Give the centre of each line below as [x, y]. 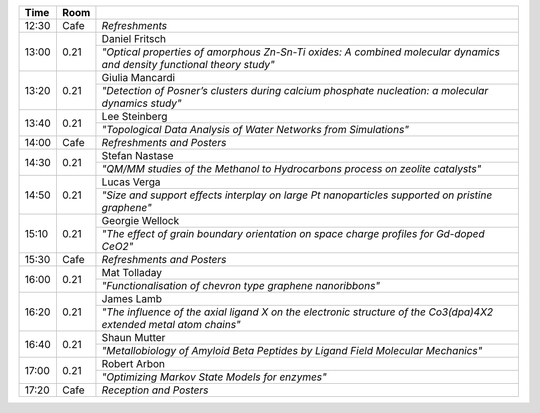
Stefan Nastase [137, 155]
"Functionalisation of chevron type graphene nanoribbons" [241, 285]
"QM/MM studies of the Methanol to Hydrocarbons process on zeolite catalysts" [291, 168]
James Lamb [132, 298]
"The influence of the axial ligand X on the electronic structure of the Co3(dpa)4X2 [297, 312]
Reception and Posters [155, 390]
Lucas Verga [131, 182]
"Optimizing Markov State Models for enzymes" [214, 377]
